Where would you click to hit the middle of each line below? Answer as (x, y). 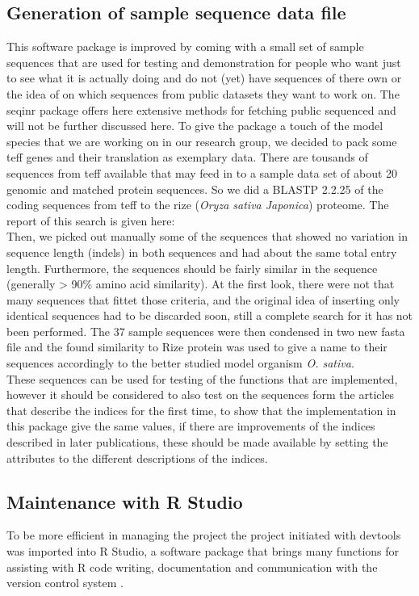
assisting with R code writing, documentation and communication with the (192, 567)
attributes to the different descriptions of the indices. (137, 457)
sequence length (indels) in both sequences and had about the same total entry (202, 252)
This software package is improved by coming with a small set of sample (185, 46)
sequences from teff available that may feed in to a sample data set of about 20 (202, 172)
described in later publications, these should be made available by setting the (197, 442)
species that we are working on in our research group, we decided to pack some (202, 141)
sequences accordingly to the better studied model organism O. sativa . (180, 363)
